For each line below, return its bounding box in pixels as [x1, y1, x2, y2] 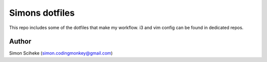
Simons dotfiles [9, 7, 75, 18]
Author [9, 37, 32, 46]
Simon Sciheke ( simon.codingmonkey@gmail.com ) [9, 50, 113, 56]
